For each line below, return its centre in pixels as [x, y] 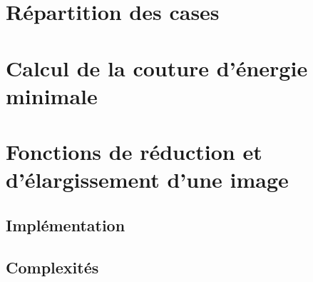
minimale [52, 95]
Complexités [52, 267]
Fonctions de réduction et [134, 152]
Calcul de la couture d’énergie [157, 67]
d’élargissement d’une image [147, 180]
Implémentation [66, 225]
